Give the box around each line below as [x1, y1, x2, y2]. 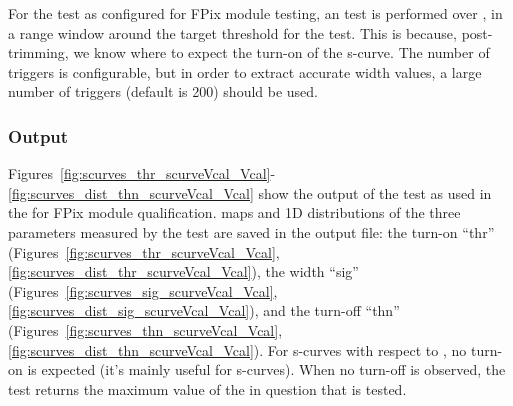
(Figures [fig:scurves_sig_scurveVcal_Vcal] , [8, 280, 278, 301]
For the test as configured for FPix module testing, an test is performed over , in [8, 3, 503, 23]
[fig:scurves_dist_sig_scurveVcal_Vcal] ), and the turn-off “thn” [8, 300, 400, 321]
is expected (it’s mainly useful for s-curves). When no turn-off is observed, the [27, 359, 506, 380]
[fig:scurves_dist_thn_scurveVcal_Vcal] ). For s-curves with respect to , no [8, 339, 467, 360]
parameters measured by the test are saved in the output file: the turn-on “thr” [8, 221, 495, 242]
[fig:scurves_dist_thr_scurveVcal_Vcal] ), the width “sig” [8, 261, 359, 282]
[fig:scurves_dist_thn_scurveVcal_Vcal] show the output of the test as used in [8, 182, 492, 203]
